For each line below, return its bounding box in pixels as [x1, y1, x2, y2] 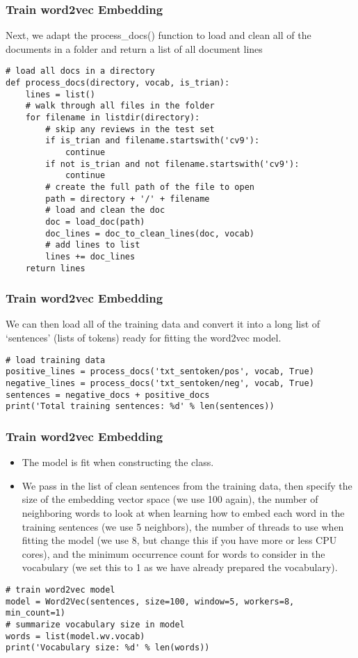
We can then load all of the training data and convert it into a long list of [6, 316, 320, 331]
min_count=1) [6, 608, 65, 618]
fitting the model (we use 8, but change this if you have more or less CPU [22, 533, 337, 547]
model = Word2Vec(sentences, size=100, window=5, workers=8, [6, 596, 295, 607]
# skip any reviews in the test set [45, 124, 215, 134]
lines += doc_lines [45, 251, 136, 262]
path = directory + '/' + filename [45, 193, 210, 204]
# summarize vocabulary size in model [6, 619, 185, 629]
